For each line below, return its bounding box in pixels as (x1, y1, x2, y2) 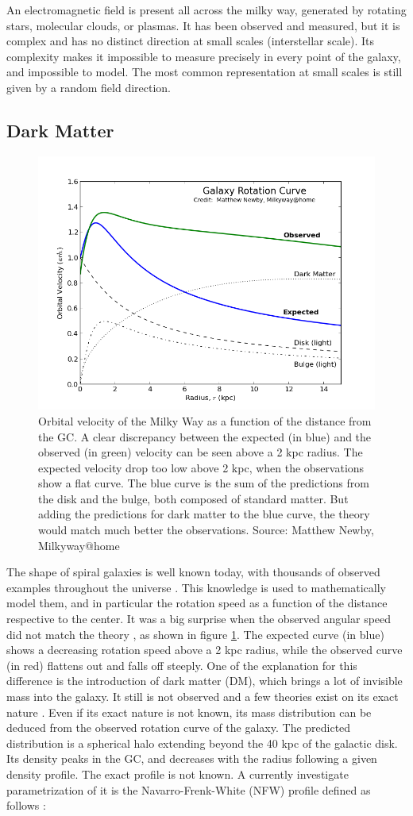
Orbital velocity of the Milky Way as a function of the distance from (38, 412, 372, 429)
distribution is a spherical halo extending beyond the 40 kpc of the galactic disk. (6, 734, 398, 751)
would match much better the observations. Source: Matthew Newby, (38, 522, 374, 538)
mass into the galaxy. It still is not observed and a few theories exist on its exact (6, 688, 399, 705)
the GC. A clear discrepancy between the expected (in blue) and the (38, 428, 372, 445)
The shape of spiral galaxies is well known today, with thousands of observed (6, 564, 380, 580)
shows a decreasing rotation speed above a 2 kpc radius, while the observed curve (6, 641, 403, 658)
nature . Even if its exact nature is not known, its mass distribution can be (6, 703, 372, 720)
